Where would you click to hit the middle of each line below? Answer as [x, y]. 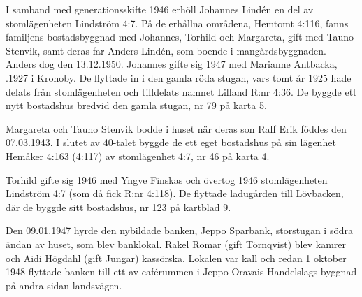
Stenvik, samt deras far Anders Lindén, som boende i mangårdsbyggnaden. [166, 50]
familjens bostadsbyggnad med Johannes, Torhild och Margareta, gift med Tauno [180, 37]
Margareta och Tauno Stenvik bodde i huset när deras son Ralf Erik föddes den [176, 128]
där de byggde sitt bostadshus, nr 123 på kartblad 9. [118, 207]
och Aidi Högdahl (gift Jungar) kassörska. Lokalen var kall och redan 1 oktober [176, 258]
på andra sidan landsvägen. [64, 285]
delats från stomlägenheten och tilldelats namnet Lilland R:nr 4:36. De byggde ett [181, 91]
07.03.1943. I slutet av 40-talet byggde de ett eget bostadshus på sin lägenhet [171, 142]
